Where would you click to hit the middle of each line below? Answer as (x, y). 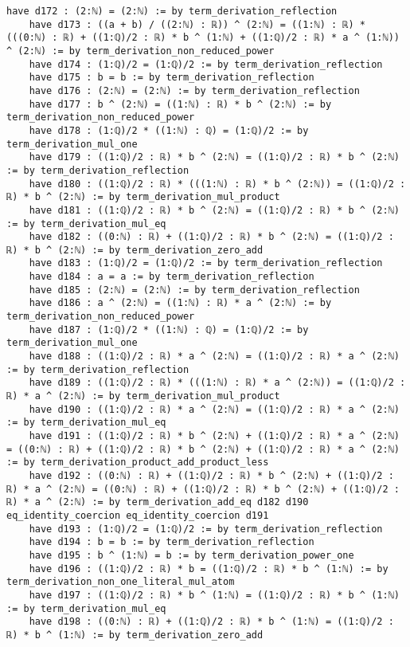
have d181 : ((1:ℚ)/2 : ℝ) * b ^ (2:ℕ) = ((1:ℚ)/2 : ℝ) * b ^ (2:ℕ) (214, 210)
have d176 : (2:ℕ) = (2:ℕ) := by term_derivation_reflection (194, 90)
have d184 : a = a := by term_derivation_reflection (172, 277)
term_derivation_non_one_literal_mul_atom (121, 582)
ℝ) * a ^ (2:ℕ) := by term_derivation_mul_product (143, 396)
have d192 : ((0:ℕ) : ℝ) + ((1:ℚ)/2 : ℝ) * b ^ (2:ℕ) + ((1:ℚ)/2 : (211, 475)
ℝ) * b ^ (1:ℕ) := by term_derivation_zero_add (135, 635)
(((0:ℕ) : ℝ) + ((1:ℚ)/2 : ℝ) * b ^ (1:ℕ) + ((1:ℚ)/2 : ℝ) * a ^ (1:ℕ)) (203, 38)
